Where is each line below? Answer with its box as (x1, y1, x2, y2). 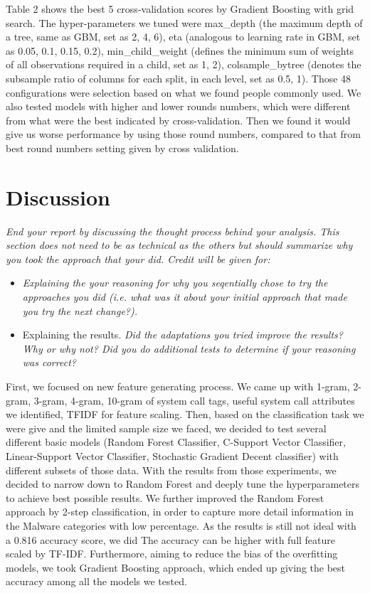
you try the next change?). (22, 303, 138, 318)
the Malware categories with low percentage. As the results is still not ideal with (6, 518, 356, 533)
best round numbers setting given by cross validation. (6, 140, 239, 155)
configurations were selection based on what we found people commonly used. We (6, 85, 361, 100)
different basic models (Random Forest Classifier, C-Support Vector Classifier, (6, 434, 346, 449)
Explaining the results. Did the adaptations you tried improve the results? (22, 327, 343, 342)
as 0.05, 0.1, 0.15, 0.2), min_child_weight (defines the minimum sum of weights (6, 43, 354, 58)
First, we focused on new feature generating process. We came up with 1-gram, (6, 379, 350, 393)
